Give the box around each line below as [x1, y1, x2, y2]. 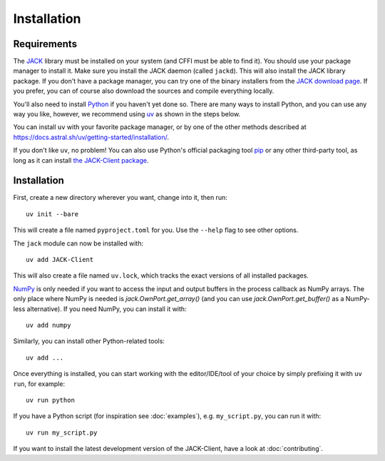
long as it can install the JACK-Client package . [13, 156, 149, 164]
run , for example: [13, 379, 66, 388]
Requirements [13, 38, 78, 50]
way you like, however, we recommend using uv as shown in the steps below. [13, 110, 241, 118]
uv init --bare [26, 210, 79, 218]
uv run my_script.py [26, 428, 98, 437]
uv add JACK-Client [26, 255, 94, 264]
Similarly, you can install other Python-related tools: [13, 337, 165, 345]
